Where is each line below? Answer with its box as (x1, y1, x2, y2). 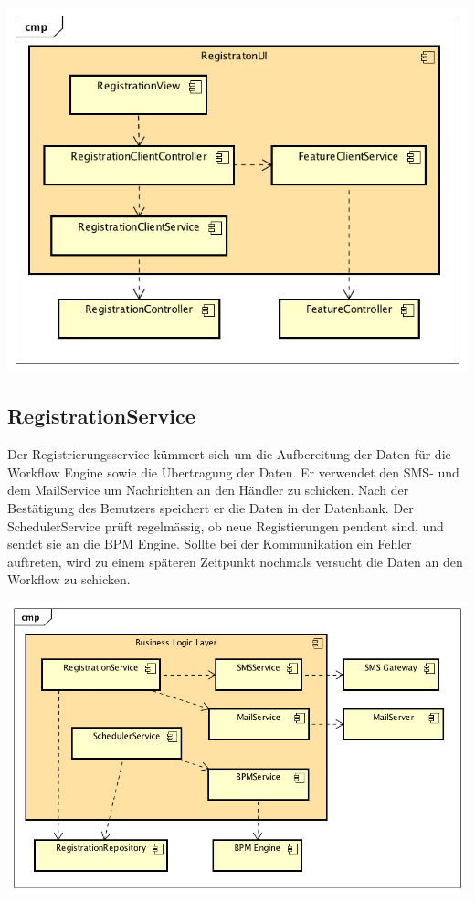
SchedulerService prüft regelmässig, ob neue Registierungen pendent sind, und (7, 516, 444, 535)
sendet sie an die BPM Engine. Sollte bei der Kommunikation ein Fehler (7, 534, 412, 553)
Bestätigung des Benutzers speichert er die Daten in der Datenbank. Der (7, 498, 414, 518)
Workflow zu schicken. (7, 570, 131, 589)
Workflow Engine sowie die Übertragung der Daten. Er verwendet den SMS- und (7, 462, 459, 481)
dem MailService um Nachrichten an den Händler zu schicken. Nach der (7, 480, 409, 499)
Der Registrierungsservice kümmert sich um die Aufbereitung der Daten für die (7, 445, 451, 464)
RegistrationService (7, 402, 195, 430)
